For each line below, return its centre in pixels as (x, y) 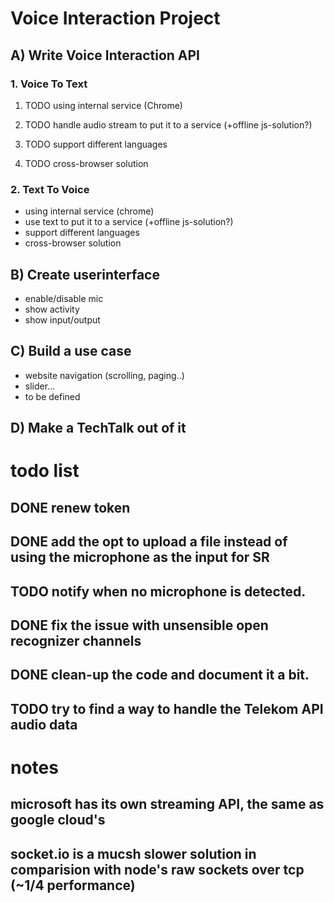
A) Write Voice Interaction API (105, 55)
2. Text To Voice (50, 189)
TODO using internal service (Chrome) (103, 105)
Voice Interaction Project (115, 18)
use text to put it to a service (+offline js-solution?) (129, 222)
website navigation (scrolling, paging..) (104, 375)
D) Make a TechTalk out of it (98, 428)
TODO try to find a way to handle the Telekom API (167, 708)
